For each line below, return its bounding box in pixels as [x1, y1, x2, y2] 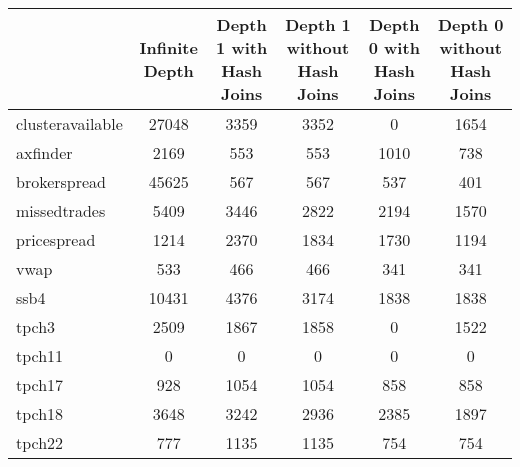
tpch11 [16, 344, 64, 367]
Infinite [139, 36, 198, 59]
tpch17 [16, 373, 64, 396]
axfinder [16, 141, 73, 164]
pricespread [16, 228, 96, 251]
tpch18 [16, 402, 64, 425]
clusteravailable [16, 112, 123, 135]
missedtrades [16, 199, 106, 222]
